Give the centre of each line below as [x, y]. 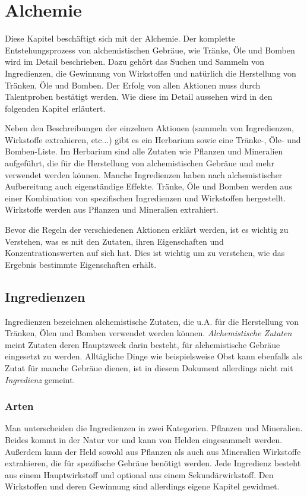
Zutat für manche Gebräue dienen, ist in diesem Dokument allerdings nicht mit [149, 367]
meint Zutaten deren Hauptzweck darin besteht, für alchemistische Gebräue [143, 344]
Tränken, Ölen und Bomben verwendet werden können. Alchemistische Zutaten [148, 333]
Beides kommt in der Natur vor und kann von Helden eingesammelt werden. [144, 439]
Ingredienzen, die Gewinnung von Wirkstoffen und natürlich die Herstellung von [151, 73]
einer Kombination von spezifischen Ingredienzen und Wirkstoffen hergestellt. [145, 198]
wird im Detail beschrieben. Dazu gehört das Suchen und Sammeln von [135, 61]
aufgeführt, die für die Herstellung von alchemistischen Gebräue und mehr [140, 163]
